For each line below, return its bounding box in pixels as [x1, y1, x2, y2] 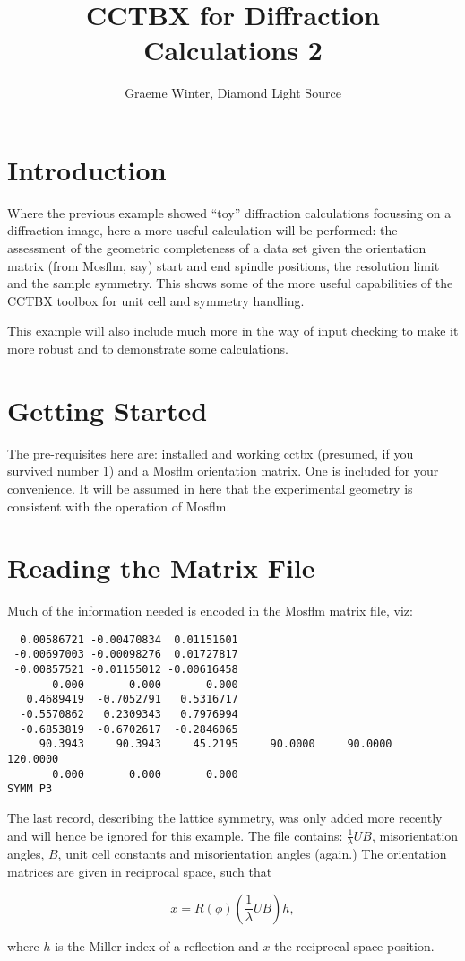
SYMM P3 [7, 782, 53, 796]
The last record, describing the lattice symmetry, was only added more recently [7, 808, 443, 827]
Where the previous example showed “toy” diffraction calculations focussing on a [7, 203, 452, 222]
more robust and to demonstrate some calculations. [7, 339, 288, 357]
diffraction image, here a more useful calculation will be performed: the [7, 221, 398, 240]
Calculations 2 [143, 31, 323, 68]
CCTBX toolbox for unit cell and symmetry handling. [7, 291, 305, 310]
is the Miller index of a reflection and [55, 936, 259, 955]
